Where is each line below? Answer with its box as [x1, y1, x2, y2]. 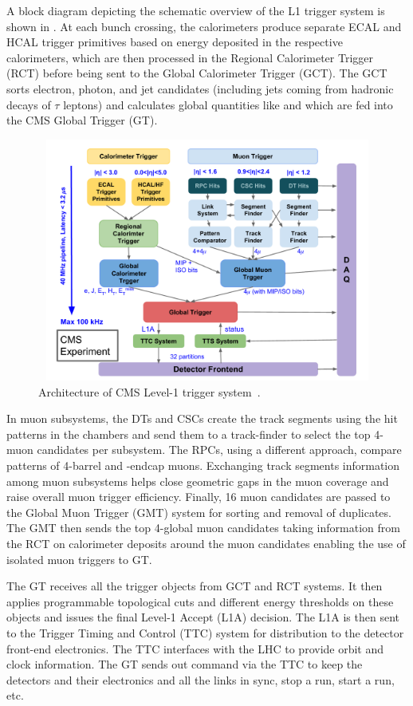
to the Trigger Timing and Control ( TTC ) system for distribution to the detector [6, 625, 404, 641]
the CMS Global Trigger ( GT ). [6, 112, 158, 128]
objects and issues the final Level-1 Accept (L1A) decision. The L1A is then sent [6, 609, 399, 625]
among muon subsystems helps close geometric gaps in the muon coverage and [6, 472, 389, 489]
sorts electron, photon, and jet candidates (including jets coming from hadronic [6, 80, 394, 97]
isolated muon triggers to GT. [6, 550, 152, 567]
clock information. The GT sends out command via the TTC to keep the [6, 656, 363, 672]
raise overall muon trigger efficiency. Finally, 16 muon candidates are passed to [6, 488, 391, 505]
